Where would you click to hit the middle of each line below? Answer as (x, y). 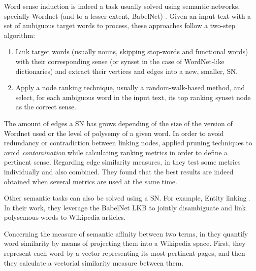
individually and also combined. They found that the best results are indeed (119, 171)
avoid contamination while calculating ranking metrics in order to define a (116, 152)
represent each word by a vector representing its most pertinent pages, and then (125, 253)
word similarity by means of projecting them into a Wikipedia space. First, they (125, 243)
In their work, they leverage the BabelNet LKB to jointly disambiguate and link (125, 207)
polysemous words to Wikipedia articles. (65, 217)
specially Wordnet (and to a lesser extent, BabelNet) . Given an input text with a (128, 16)
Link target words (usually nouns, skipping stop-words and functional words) (132, 51)
